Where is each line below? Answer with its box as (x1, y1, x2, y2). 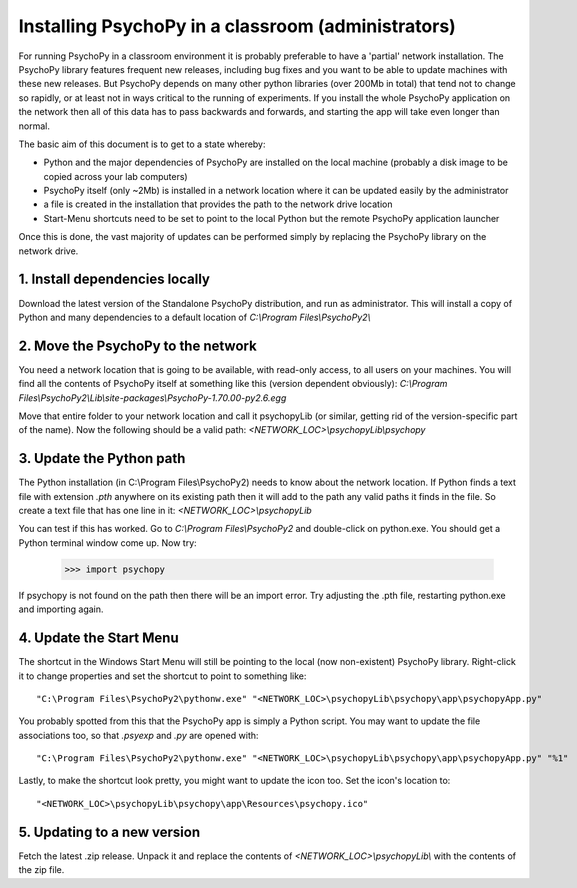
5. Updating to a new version (18, 823, 200, 840)
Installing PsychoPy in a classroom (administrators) (18, 15, 457, 37)
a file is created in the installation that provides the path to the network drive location (43, 198, 393, 210)
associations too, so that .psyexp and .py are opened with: (18, 729, 259, 741)
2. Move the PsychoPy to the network (18, 337, 257, 354)
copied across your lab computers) (43, 170, 189, 182)
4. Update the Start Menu (18, 630, 179, 647)
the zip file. (18, 864, 65, 876)
